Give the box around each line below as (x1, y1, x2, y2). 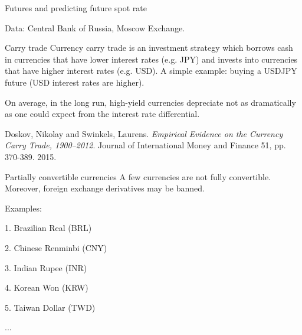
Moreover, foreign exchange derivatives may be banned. (5, 182, 205, 194)
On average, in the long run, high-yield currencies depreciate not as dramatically (5, 96, 296, 108)
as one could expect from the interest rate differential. (5, 108, 200, 120)
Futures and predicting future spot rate (5, 2, 147, 14)
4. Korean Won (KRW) (5, 281, 88, 294)
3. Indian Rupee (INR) (5, 261, 87, 274)
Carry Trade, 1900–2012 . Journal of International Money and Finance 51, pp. (5, 139, 286, 151)
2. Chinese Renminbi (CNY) (5, 241, 107, 253)
